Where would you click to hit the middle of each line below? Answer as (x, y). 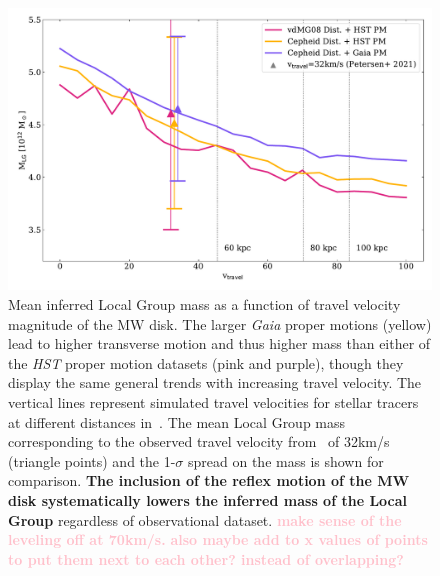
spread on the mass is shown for (286, 460)
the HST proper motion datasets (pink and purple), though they (206, 362)
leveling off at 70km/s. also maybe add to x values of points (218, 539)
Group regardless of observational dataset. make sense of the (205, 519)
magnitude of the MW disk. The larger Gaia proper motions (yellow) (220, 323)
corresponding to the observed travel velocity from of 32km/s (199, 441)
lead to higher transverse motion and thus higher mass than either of (219, 343)
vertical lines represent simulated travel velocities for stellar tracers (213, 401)
